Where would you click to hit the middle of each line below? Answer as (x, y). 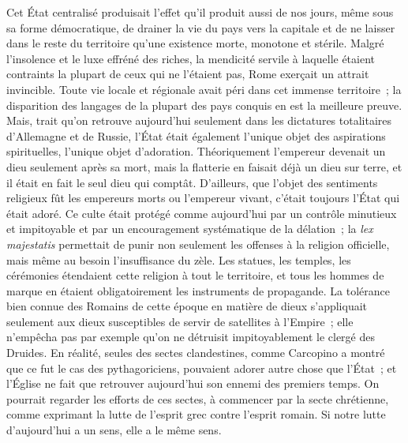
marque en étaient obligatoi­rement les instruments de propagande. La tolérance (198, 290)
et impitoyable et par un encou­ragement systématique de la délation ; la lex (190, 229)
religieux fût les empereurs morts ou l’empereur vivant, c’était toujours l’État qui (203, 198)
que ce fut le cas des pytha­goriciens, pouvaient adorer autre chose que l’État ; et (202, 368)
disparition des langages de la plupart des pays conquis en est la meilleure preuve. (204, 105)
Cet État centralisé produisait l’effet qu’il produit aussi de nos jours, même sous (200, 12)
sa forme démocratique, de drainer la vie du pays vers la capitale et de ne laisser (201, 27)
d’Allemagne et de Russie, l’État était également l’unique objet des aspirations (196, 135)
